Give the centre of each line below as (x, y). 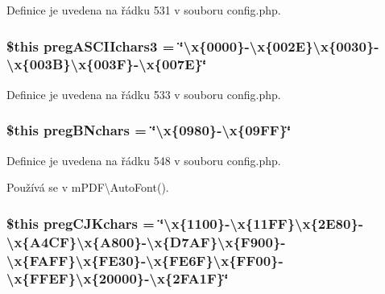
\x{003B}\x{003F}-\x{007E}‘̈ (107, 64)
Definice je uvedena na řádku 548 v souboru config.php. (144, 160)
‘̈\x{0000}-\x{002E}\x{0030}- (279, 46)
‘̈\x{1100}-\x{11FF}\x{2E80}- (262, 223)
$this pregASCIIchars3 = (91, 46)
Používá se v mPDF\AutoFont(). (88, 187)
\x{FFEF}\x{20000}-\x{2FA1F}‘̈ (118, 278)
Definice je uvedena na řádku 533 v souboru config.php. (144, 94)
